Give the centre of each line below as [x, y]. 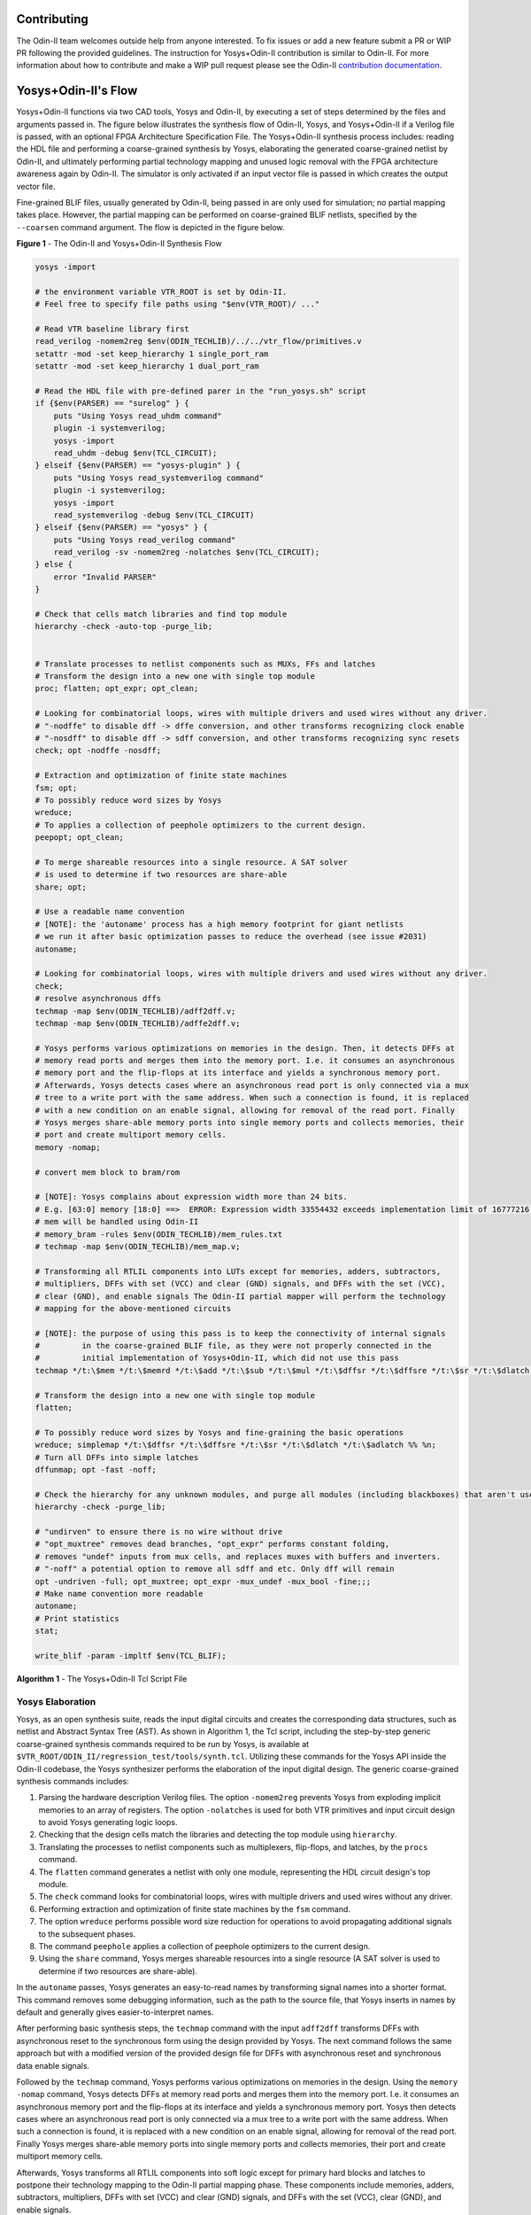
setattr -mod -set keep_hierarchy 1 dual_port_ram [147, 366]
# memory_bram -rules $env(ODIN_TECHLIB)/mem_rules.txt [159, 1234]
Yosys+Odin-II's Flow [77, 91]
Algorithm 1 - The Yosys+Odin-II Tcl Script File [102, 1678]
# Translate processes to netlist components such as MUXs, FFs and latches [205, 664]
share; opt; [61, 887]
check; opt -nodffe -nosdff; [98, 750]
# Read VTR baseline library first [112, 329]
